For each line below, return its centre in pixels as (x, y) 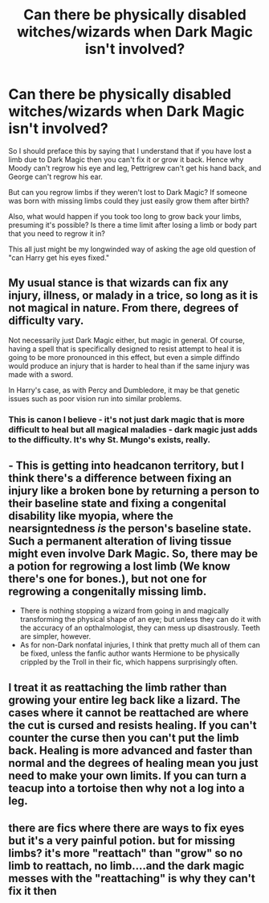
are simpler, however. (55, 636)
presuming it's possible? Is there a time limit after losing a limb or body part (132, 225)
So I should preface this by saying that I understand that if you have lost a (130, 151)
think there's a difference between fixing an (120, 478)
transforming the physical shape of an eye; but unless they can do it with (140, 619)
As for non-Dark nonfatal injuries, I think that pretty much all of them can (140, 645)
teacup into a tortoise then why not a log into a (126, 788)
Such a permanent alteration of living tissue (120, 541)
